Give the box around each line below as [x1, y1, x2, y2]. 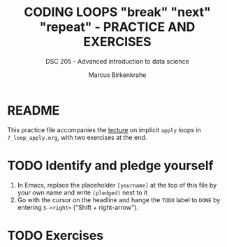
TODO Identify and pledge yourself [7, 157, 214, 174]
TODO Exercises [7, 227, 103, 244]
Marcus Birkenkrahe [88, 71, 147, 79]
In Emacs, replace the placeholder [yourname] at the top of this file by [17, 181, 217, 189]
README [7, 102, 60, 118]
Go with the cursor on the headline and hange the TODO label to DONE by [17, 195, 221, 204]
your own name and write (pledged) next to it [17, 188, 148, 197]
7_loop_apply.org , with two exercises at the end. [7, 133, 147, 141]
